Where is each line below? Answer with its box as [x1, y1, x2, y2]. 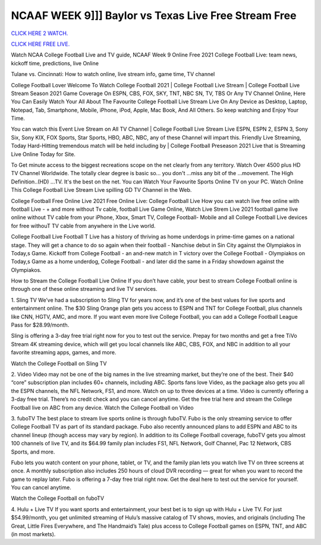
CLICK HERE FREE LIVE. [11, 40, 70, 47]
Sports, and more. [11, 448, 55, 455]
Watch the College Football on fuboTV [11, 495, 104, 502]
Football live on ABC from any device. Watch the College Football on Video [11, 404, 194, 411]
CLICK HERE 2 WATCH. [11, 30, 68, 37]
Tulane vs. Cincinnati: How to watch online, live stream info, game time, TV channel [11, 71, 215, 78]
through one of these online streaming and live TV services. [11, 286, 158, 293]
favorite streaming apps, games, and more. [11, 349, 117, 356]
